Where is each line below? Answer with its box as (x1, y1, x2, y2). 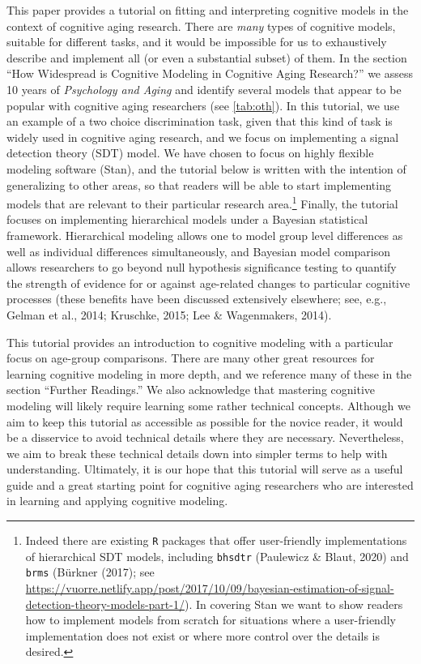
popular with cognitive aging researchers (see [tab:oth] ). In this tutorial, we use (6, 96, 400, 114)
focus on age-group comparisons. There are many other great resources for (6, 349, 375, 366)
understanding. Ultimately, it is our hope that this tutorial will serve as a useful (6, 461, 403, 478)
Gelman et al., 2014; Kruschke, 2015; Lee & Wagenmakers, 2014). (6, 306, 332, 323)
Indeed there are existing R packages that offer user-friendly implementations (25, 532, 407, 549)
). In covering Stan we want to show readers (184, 595, 403, 612)
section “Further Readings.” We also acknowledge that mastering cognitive (6, 381, 376, 398)
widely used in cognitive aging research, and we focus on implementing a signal (6, 128, 399, 145)
